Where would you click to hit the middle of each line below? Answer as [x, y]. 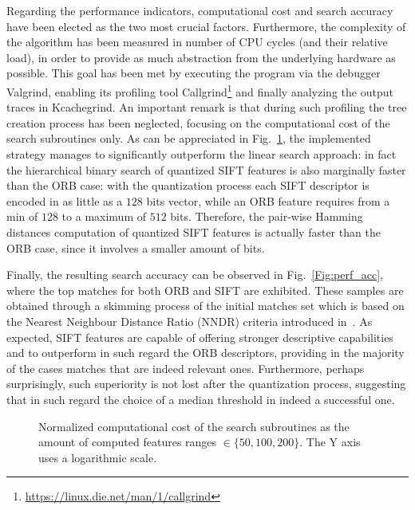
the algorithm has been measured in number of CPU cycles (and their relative [197, 42]
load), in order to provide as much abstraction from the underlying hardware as [201, 57]
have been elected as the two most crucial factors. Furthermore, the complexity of [206, 26]
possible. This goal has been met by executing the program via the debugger [194, 73]
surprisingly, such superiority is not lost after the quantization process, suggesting [206, 384]
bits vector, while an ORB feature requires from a [268, 200]
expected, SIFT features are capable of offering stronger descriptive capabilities [200, 337]
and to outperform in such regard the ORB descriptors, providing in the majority [206, 353]
